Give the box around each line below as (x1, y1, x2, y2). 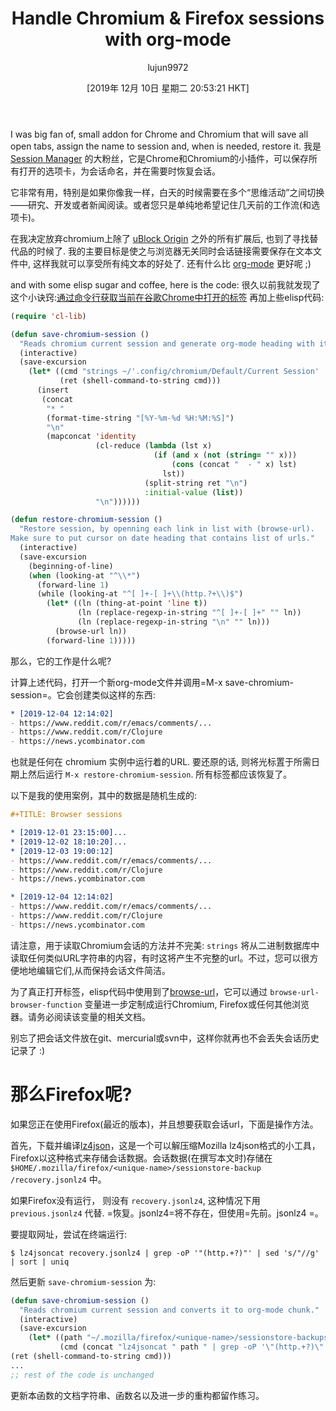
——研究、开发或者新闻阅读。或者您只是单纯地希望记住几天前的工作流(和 (10, 198, 312, 211)
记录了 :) (10, 1044, 46, 1056)
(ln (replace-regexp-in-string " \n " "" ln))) (77, 617, 271, 627)
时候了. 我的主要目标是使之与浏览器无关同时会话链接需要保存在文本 (36, 245, 313, 257)
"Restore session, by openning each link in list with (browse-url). (19, 524, 315, 534)
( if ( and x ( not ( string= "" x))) (153, 450, 298, 461)
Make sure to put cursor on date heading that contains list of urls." (10, 533, 315, 544)
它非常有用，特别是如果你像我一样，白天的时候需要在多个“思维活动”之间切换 (10, 186, 325, 198)
